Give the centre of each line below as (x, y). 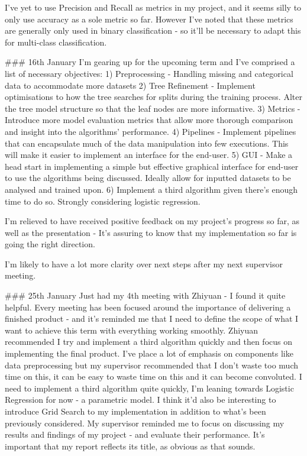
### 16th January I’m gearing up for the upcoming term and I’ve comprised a (150, 62)
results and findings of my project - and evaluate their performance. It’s (135, 434)
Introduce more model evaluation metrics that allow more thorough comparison (149, 120)
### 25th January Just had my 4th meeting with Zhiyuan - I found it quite (145, 295)
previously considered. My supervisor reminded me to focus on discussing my (145, 423)
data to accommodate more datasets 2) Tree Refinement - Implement (130, 85)
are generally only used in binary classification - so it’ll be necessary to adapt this (153, 30)
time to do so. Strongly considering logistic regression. (103, 201)
